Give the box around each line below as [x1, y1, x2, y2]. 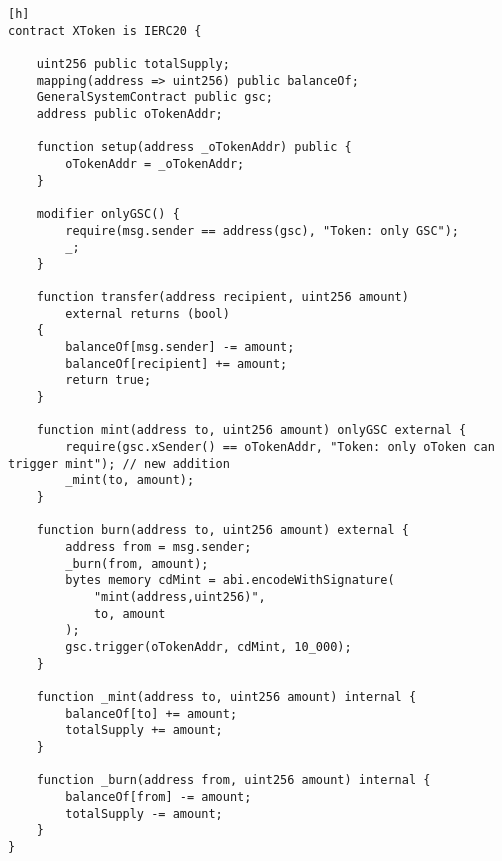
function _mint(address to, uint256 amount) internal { [36, 689, 417, 704]
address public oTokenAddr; [36, 106, 223, 121]
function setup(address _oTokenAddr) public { [36, 140, 352, 155]
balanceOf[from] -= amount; [65, 789, 252, 804]
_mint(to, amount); [65, 473, 195, 488]
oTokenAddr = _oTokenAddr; [65, 156, 245, 171]
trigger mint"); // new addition [8, 456, 230, 471]
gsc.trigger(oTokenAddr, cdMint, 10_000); [65, 639, 352, 654]
